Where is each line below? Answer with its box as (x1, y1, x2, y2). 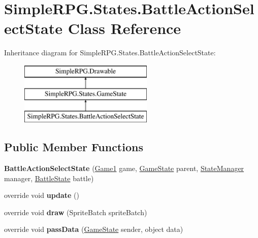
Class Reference (68, 18, 181, 39)
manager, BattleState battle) (4, 173, 94, 183)
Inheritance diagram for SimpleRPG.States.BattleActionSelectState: (4, 47, 216, 58)
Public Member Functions (4, 139, 143, 155)
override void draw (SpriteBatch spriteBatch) (4, 207, 147, 217)
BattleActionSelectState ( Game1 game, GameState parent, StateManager (4, 163, 244, 174)
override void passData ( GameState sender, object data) (4, 224, 183, 234)
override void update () (4, 190, 80, 200)
